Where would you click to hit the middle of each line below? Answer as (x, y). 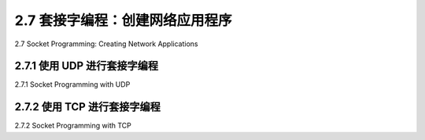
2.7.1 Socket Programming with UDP (72, 84)
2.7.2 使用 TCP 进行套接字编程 (87, 107)
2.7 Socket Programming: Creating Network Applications (106, 44)
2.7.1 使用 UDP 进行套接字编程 (87, 66)
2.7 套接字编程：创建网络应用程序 (123, 20)
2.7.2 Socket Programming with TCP (73, 126)
